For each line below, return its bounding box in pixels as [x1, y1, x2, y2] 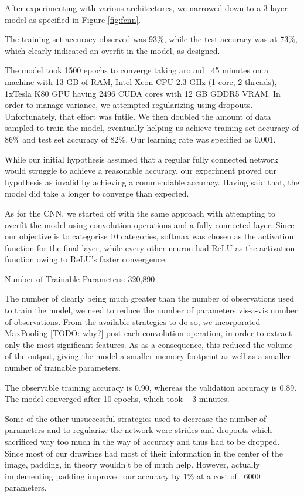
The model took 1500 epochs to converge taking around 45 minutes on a [5, 64, 269, 76]
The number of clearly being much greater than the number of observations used [5, 292, 294, 305]
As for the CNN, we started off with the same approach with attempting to [5, 207, 275, 219]
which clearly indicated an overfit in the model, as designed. [5, 44, 220, 56]
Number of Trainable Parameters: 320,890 [5, 272, 155, 285]
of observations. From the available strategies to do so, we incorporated [5, 315, 261, 327]
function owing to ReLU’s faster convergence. [5, 253, 168, 265]
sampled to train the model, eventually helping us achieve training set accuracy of [5, 121, 299, 134]
